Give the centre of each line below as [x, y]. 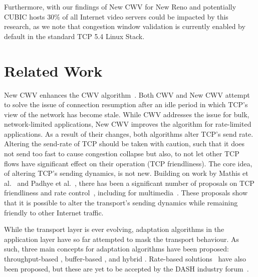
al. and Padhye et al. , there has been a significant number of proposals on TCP [129, 183]
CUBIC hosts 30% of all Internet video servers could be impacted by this [116, 16]
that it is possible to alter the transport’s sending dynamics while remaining [121, 203]
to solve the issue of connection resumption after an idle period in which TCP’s [126, 104]
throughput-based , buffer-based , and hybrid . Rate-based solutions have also [125, 258]
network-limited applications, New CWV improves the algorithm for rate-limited [128, 124]
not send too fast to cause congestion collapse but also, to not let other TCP [122, 154]
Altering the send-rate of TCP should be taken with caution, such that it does [124, 144]
